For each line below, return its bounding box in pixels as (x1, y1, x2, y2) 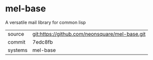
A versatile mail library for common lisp (5, 19, 86, 25)
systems (8, 47, 28, 54)
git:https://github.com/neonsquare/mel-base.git (32, 30, 146, 37)
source (8, 30, 24, 37)
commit (8, 38, 26, 45)
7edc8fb (32, 38, 53, 45)
